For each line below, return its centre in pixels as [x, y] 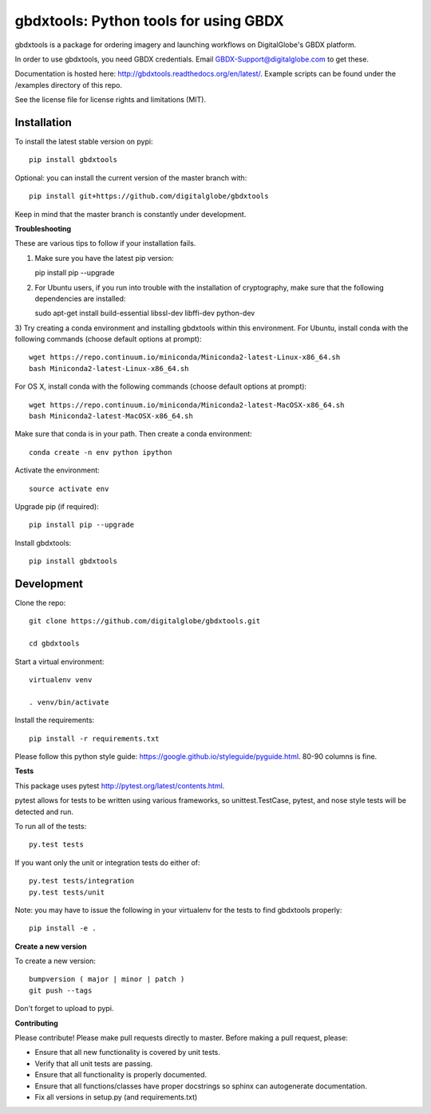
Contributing [37, 1023]
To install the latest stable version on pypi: [84, 142]
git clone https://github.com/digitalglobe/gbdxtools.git [145, 621]
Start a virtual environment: [59, 662]
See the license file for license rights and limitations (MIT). [111, 100]
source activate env [69, 488]
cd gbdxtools [54, 644]
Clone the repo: [40, 603]
